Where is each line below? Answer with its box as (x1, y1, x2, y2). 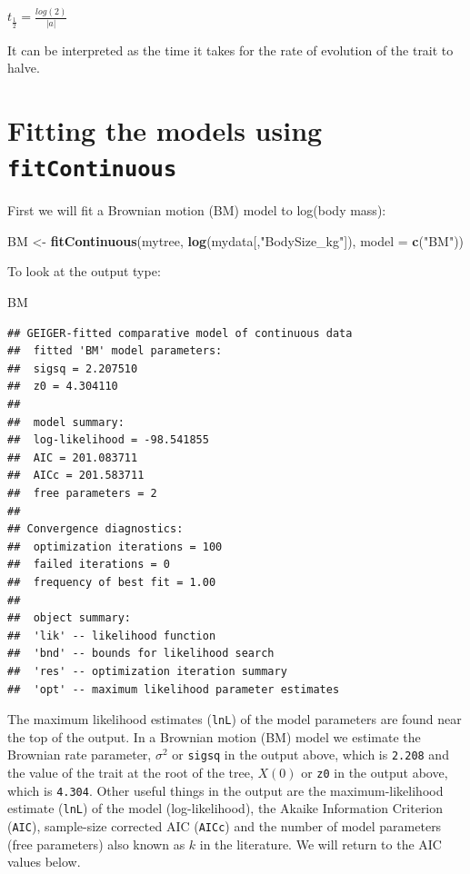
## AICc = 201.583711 (7, 469, 145, 482)
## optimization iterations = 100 (7, 540, 223, 553)
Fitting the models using (7, 112, 323, 148)
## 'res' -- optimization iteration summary (7, 664, 287, 678)
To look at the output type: (7, 262, 161, 281)
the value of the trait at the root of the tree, (7, 763, 254, 781)
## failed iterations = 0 (7, 558, 170, 571)
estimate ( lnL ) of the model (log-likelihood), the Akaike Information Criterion (7, 799, 444, 818)
